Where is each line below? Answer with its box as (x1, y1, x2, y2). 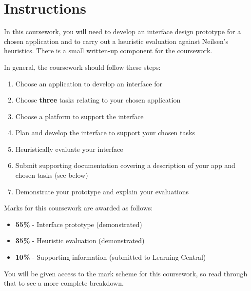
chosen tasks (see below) (15, 170, 88, 180)
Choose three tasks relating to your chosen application (15, 95, 181, 105)
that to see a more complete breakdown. (4, 278, 124, 288)
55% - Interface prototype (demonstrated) (15, 219, 142, 229)
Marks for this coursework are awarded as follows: (4, 203, 153, 213)
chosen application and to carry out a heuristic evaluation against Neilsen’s (4, 36, 229, 46)
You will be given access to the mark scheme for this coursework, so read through (4, 268, 248, 278)
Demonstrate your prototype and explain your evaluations (15, 186, 189, 196)
